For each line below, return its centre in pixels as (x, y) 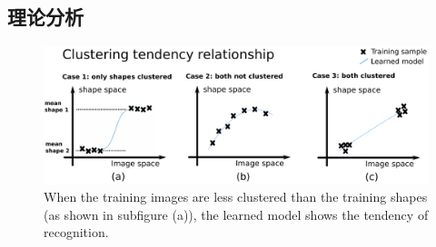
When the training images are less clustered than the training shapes (236, 197)
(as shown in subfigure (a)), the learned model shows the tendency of (236, 214)
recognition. (76, 232)
